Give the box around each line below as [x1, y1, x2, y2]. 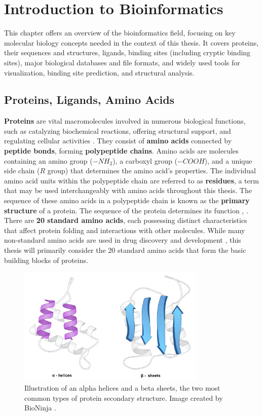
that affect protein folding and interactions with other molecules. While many [4, 224, 245, 235]
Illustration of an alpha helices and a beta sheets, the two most [24, 383, 220, 393]
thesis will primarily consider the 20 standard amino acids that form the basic [4, 245, 246, 255]
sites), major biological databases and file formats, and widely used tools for [4, 57, 240, 67]
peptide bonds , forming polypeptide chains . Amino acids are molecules [4, 145, 239, 156]
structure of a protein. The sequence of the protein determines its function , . [4, 205, 248, 215]
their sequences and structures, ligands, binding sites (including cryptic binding [4, 47, 251, 58]
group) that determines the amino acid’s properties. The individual [47, 165, 256, 176]
